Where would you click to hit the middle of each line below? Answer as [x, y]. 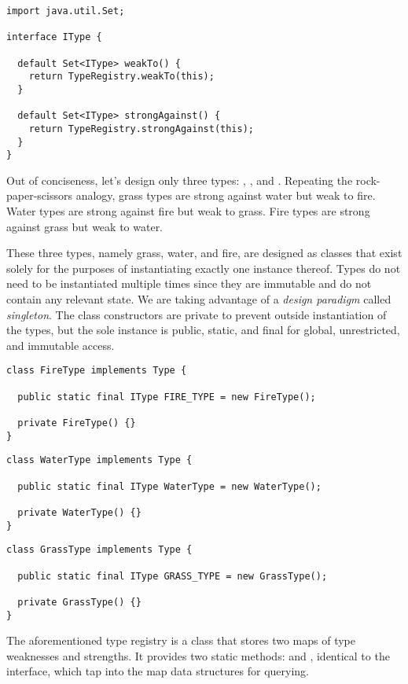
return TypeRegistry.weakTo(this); [121, 77]
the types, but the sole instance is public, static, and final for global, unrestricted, [203, 330]
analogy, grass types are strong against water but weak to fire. [226, 195]
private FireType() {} [77, 423]
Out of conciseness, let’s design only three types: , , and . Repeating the [180, 180]
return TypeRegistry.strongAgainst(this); [141, 129]
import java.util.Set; [66, 11]
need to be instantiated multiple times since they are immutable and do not [189, 283]
